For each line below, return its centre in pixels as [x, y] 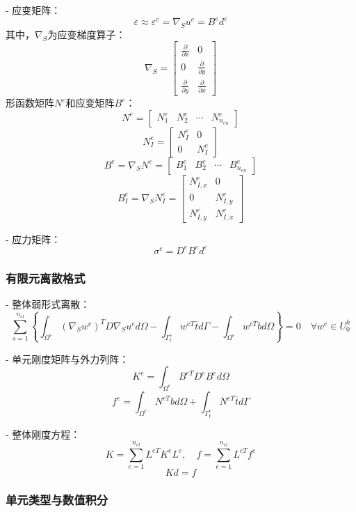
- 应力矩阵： [33, 239]
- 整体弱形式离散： [48, 303]
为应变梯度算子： [87, 34]
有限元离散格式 [46, 278]
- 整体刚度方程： [43, 434]
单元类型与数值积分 [57, 499]
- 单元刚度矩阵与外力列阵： [67, 358]
